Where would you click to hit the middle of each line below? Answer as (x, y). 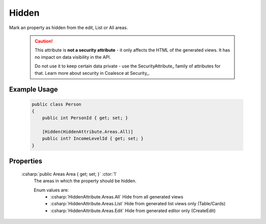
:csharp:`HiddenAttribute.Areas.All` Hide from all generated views (117, 197)
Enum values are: (51, 190)
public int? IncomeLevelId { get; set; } (93, 139)
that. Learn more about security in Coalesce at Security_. (92, 73)
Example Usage (33, 89)
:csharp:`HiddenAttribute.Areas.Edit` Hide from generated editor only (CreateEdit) (133, 210)
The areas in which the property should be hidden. (85, 181)
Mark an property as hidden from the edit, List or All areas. (68, 28)
